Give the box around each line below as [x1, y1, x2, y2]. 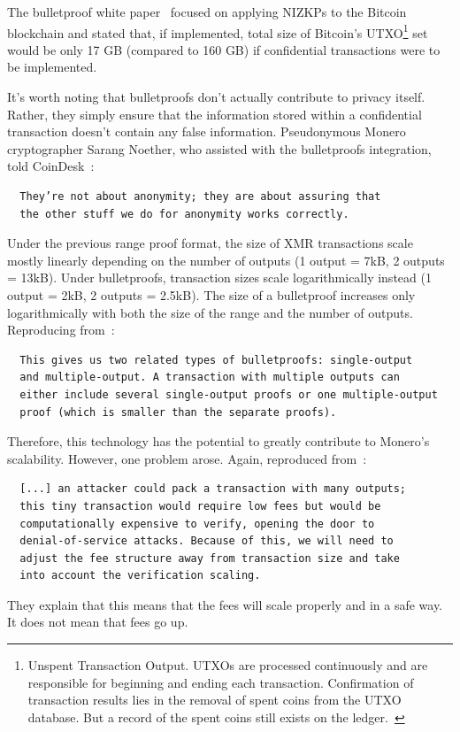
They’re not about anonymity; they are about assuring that [19, 190, 381, 203]
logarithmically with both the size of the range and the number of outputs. [7, 303, 413, 321]
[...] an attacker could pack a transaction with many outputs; [19, 482, 407, 496]
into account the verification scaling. [19, 569, 261, 582]
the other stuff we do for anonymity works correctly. [19, 207, 349, 220]
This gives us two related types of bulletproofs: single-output [19, 353, 413, 366]
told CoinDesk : [7, 157, 95, 175]
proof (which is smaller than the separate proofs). [19, 405, 337, 419]
